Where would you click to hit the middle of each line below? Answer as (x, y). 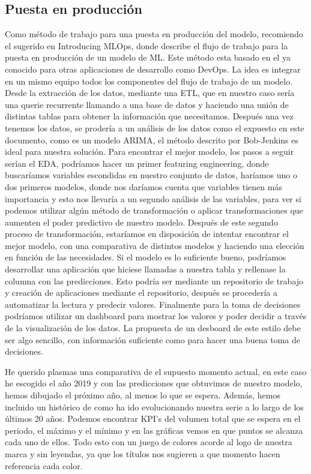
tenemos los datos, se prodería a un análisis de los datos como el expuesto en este (155, 127)
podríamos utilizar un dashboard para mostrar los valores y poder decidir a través (156, 316)
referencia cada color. (44, 465)
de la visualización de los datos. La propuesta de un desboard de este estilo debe (153, 328)
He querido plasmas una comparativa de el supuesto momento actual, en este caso (156, 371)
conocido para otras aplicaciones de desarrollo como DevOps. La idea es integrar (153, 69)
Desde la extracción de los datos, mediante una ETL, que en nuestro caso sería (150, 93)
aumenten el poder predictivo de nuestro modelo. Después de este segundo (141, 222)
